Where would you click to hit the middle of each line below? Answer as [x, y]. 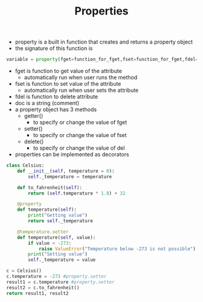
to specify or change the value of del [79, 148]
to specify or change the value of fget [80, 123]
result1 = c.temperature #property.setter [60, 282]
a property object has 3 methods [56, 109]
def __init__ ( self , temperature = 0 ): [66, 171]
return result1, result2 [37, 293]
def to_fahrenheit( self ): [50, 188]
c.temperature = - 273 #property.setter [56, 277]
